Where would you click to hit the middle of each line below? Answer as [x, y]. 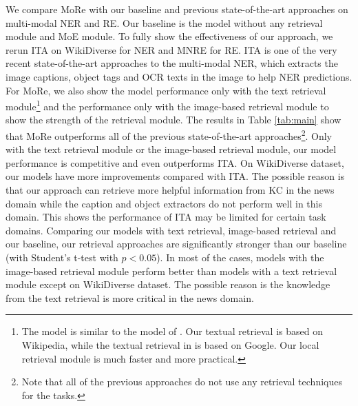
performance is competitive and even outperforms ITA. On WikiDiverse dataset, [175, 162]
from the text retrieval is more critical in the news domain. [130, 297]
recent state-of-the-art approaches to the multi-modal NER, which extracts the [172, 63]
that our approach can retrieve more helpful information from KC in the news [170, 190]
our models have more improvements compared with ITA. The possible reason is [175, 176]
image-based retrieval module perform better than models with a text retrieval [171, 271]
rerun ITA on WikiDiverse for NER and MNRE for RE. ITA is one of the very [171, 49]
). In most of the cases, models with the [240, 257]
